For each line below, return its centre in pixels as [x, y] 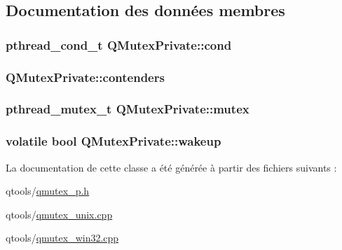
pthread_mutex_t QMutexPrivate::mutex [128, 109]
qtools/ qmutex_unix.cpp [59, 214]
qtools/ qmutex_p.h [48, 191]
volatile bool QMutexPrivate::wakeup [114, 141]
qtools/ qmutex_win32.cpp [62, 238]
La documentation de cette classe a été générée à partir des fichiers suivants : [171, 167]
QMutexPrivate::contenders [85, 77]
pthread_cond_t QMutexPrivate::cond [119, 44]
